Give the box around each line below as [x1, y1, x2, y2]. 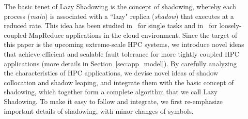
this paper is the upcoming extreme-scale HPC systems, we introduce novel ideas [4, 39, 244, 49]
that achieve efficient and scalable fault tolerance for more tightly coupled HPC [4, 48, 240, 59]
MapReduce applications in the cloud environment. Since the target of [29, 30, 237, 40]
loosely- [219, 20, 242, 30]
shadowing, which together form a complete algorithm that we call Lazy [4, 87, 217, 97]
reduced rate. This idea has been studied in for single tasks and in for [4, 20, 217, 30]
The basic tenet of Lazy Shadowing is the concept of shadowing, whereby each [4, 1, 236, 11]
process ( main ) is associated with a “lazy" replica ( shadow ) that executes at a [4, 11, 234, 21]
